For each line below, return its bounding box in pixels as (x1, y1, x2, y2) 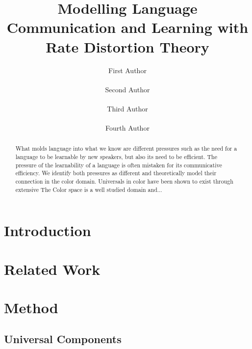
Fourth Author (105, 123, 150, 133)
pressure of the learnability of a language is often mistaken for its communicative (15, 161, 222, 169)
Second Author (105, 84, 150, 94)
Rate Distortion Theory (46, 36, 209, 56)
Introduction (4, 220, 91, 241)
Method (4, 297, 58, 318)
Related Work (4, 259, 101, 279)
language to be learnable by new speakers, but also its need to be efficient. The (15, 153, 217, 161)
